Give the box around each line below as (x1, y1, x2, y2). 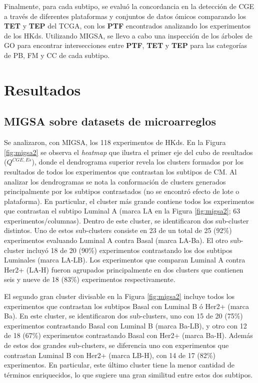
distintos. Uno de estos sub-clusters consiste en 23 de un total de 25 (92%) (4, 225, 232, 235)
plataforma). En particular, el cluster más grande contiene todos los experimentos (4, 195, 254, 206)
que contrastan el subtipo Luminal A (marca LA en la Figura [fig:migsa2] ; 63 (4, 205, 240, 216)
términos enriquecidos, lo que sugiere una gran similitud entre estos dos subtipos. (4, 369, 253, 379)
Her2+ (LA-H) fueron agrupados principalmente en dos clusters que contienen (4, 264, 243, 274)
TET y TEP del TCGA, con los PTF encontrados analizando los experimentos (4, 20, 250, 31)
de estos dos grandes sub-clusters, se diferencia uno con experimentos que (4, 340, 229, 350)
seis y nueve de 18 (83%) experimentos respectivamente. (4, 274, 175, 284)
